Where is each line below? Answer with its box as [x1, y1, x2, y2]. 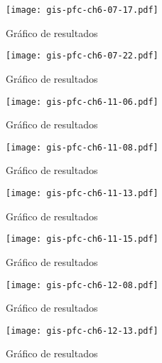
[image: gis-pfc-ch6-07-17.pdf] [6, 5, 158, 15]
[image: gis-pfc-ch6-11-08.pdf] [6, 142, 158, 153]
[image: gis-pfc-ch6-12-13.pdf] [6, 325, 158, 336]
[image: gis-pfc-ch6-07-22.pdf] [6, 51, 158, 61]
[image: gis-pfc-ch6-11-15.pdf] [6, 234, 158, 245]
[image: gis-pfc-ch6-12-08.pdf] [6, 280, 158, 290]
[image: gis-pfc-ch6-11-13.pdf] [6, 188, 158, 198]
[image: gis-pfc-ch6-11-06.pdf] [6, 96, 158, 107]
